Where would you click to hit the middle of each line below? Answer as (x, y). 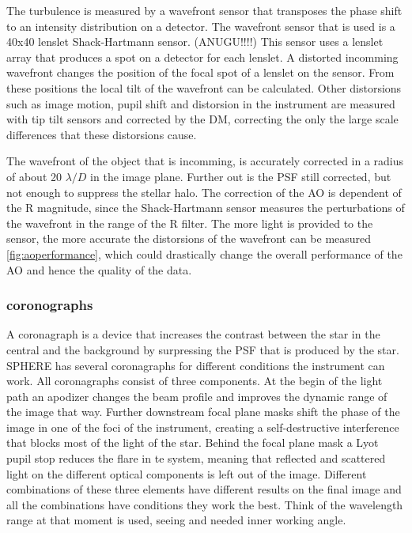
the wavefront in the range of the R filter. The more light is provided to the (190, 223)
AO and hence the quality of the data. (99, 269)
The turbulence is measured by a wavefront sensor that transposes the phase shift (204, 10)
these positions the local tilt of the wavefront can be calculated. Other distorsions (204, 87)
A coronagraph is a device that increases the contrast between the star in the (193, 334)
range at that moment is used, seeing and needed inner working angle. (176, 520)
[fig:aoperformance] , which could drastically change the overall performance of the (204, 253)
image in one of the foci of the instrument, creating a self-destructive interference (203, 427)
